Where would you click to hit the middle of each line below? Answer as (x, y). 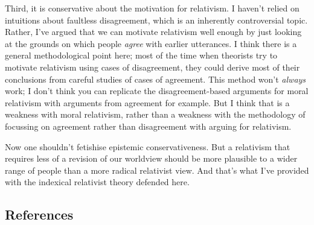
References (39, 214)
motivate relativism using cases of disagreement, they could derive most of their (152, 67)
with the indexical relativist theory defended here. (97, 182)
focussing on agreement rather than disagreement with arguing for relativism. (148, 126)
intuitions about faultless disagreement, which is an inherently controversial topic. (156, 20)
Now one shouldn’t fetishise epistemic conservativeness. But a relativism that (148, 146)
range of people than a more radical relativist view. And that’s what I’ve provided (157, 170)
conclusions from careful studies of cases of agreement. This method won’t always (155, 79)
